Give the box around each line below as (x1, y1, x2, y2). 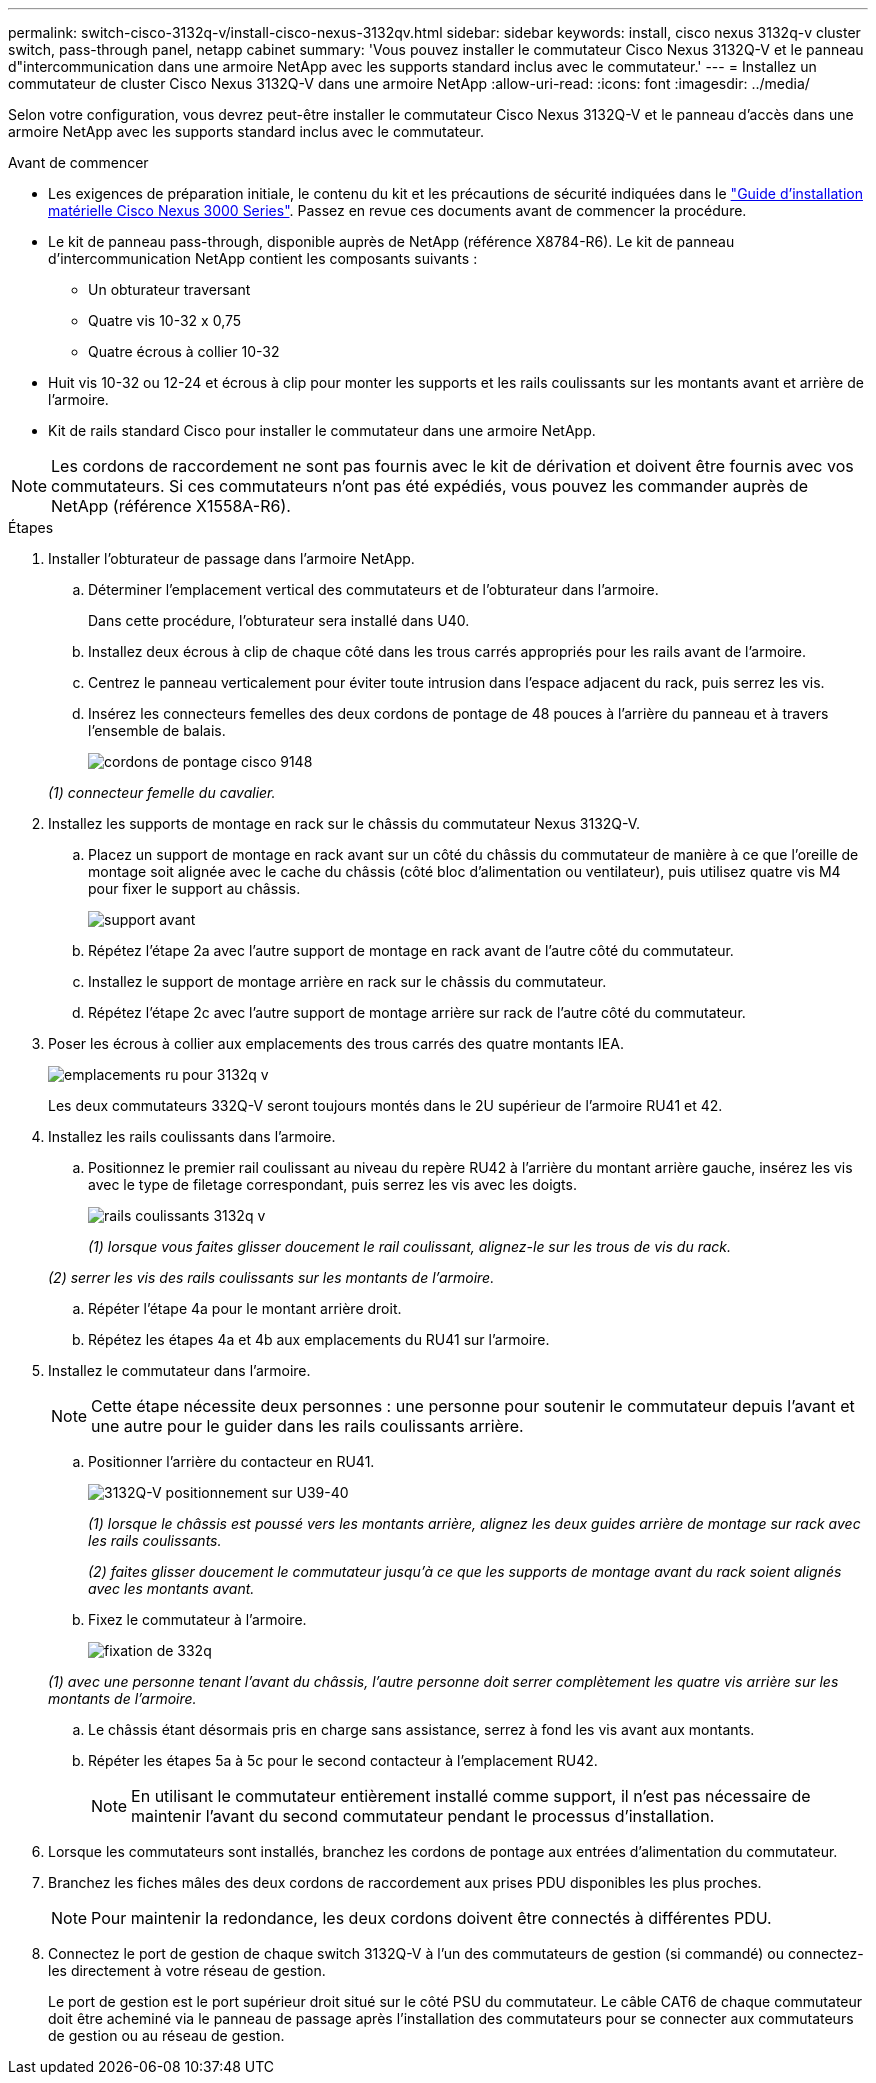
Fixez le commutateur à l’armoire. (88, 1611, 307, 1628)
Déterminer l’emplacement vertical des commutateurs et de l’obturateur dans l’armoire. (88, 581, 659, 598)
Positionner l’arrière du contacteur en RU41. (88, 1453, 375, 1470)
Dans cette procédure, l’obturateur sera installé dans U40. (88, 612, 470, 629)
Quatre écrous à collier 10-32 (88, 343, 280, 360)
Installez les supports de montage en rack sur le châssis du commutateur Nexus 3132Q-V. (48, 815, 641, 832)
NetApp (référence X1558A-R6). (51, 496, 291, 516)
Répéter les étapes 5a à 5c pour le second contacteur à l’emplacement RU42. (88, 1752, 598, 1769)
